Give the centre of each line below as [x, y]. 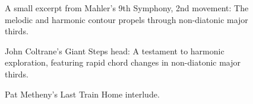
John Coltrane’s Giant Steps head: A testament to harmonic [115, 51]
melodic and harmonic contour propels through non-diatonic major [126, 19]
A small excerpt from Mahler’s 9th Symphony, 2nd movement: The [127, 8]
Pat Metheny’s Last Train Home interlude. [82, 94]
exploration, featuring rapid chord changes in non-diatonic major [123, 62]
